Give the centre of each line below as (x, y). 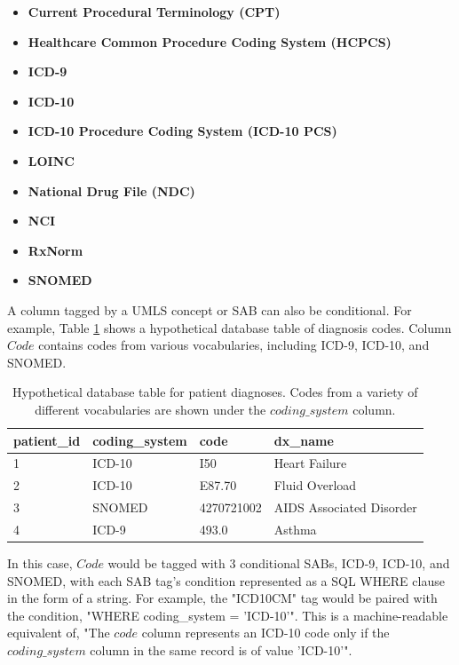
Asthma (295, 529)
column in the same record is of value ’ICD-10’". (221, 649)
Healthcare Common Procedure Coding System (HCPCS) (210, 41)
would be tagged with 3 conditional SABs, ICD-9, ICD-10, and (279, 562)
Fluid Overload (315, 485)
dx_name (304, 440)
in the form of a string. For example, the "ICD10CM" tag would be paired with (222, 598)
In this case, (40, 562)
